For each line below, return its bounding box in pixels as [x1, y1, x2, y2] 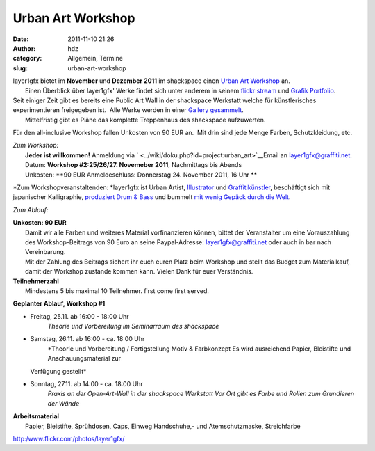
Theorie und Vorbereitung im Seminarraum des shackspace [47, 322, 219, 331]
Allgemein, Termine [67, 54, 123, 63]
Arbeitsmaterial [12, 412, 59, 420]
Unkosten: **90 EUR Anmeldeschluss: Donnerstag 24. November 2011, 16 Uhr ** [25, 171, 257, 179]
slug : [12, 63, 28, 72]
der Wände [47, 399, 80, 407]
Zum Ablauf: [12, 205, 49, 214]
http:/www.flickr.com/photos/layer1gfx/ [12, 435, 125, 443]
